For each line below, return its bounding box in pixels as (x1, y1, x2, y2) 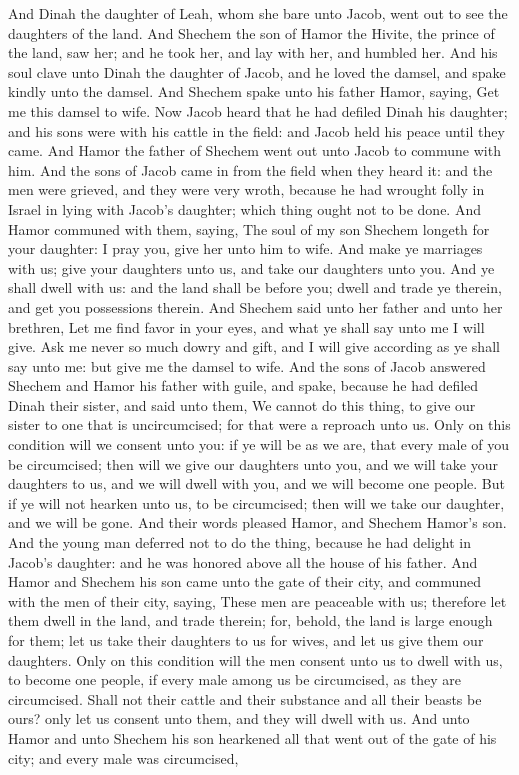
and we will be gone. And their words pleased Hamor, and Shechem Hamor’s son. (8, 512, 507, 533)
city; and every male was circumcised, (8, 747, 239, 768)
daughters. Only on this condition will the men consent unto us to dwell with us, (8, 649, 503, 670)
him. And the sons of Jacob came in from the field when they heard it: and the (8, 159, 493, 180)
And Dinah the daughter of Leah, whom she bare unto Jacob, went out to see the (8, 3, 508, 23)
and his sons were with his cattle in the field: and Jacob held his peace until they (8, 120, 505, 141)
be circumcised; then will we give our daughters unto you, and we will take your (8, 453, 498, 474)
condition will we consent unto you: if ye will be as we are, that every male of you (8, 434, 510, 455)
